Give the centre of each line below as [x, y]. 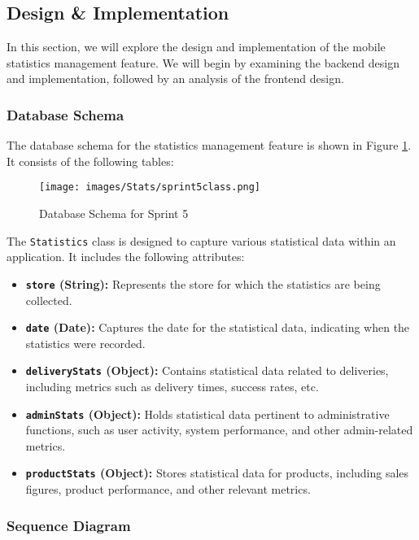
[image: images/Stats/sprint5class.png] [150, 187]
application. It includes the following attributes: [126, 257]
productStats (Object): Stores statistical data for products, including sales [217, 473]
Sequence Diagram [69, 525]
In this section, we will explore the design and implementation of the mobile [196, 47]
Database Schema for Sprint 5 [114, 213]
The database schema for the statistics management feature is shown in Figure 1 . [209, 145]
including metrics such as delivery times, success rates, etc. [172, 387]
